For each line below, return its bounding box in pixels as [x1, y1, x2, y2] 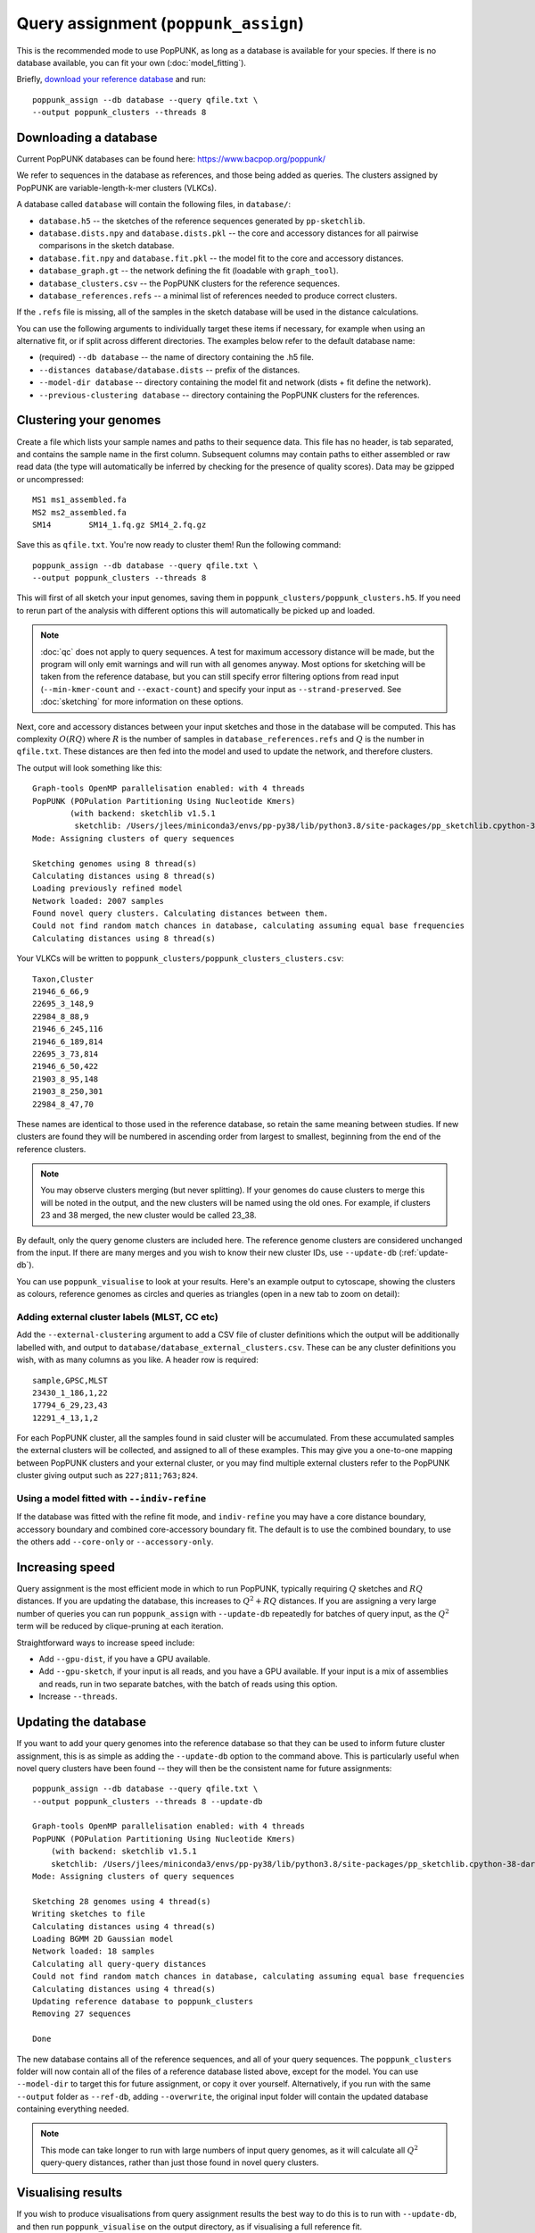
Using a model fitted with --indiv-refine [16, 1493, 207, 1505]
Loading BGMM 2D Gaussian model [32, 1934, 174, 1944]
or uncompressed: [16, 473, 85, 484]
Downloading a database [16, 130, 158, 145]
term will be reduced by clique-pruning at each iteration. [16, 1621, 224, 1632]
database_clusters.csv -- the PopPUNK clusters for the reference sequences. [38, 278, 341, 289]
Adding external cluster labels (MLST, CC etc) [16, 1310, 218, 1323]
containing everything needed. [16, 2103, 129, 2114]
